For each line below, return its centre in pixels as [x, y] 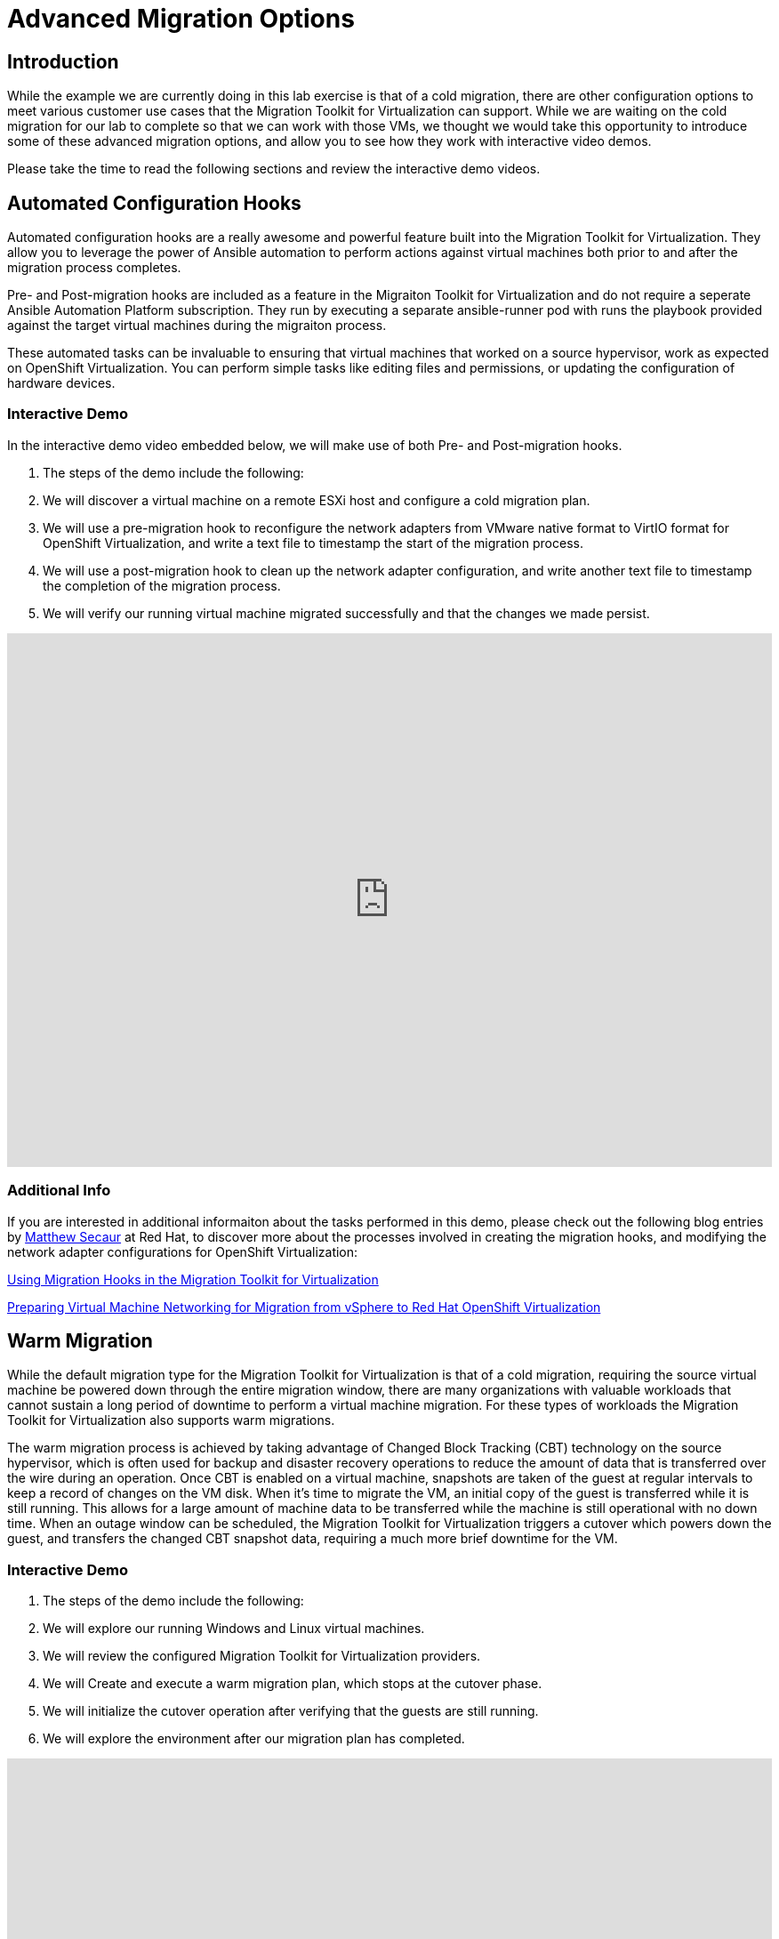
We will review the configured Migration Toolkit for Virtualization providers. [262, 1656]
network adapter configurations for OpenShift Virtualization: [183, 1251]
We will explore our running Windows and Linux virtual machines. [234, 1629]
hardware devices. [61, 383]
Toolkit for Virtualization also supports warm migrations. [171, 1420]
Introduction [63, 61]
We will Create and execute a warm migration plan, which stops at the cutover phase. [293, 1684]
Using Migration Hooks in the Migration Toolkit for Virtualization [193, 1279]
